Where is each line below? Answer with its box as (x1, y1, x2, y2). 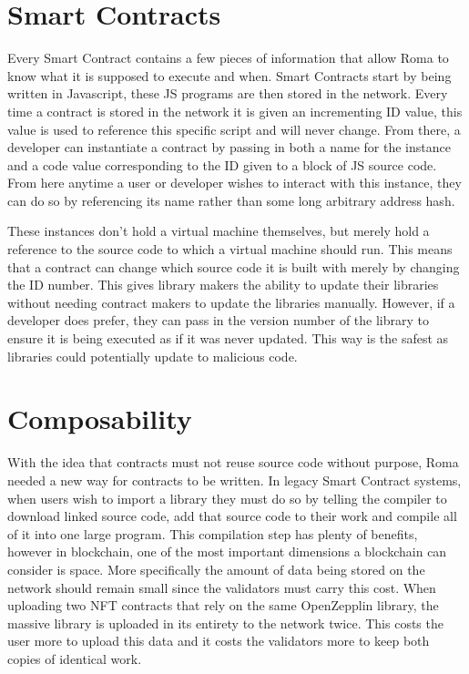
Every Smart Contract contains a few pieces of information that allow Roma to (7, 48, 449, 67)
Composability (7, 400, 192, 437)
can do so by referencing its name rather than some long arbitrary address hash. (7, 190, 455, 209)
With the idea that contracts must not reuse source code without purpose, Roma (7, 453, 459, 472)
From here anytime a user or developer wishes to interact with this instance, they (7, 173, 462, 192)
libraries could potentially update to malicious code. (7, 346, 298, 365)
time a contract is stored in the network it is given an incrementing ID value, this (7, 101, 463, 120)
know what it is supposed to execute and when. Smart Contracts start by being (7, 66, 452, 85)
